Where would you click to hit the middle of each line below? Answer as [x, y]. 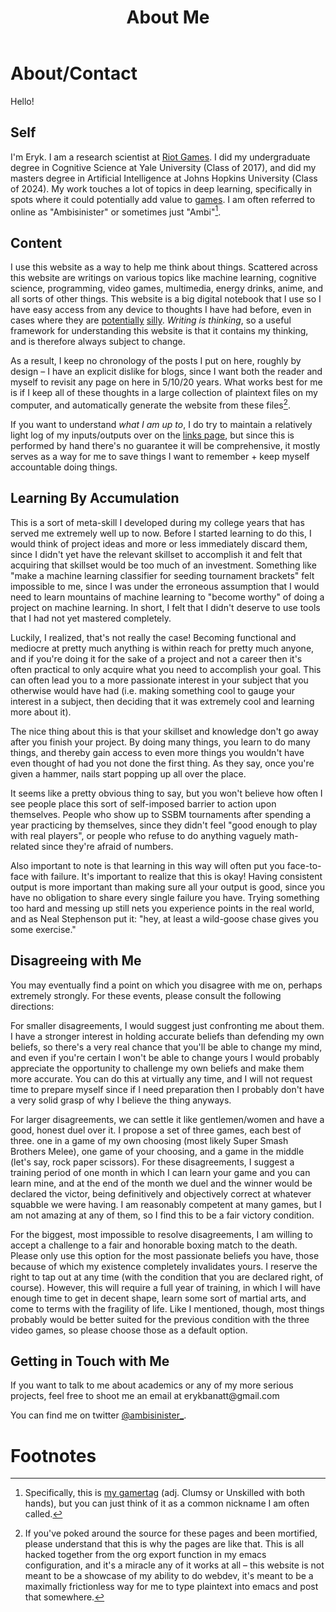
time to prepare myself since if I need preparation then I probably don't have [167, 1089]
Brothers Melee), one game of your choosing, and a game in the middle [157, 1151]
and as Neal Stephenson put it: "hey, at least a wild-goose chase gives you [164, 918]
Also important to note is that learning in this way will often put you [147, 865]
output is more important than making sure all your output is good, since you [168, 887]
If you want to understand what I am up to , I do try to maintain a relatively [161, 424]
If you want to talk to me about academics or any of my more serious [152, 1385]
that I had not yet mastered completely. [91, 618]
